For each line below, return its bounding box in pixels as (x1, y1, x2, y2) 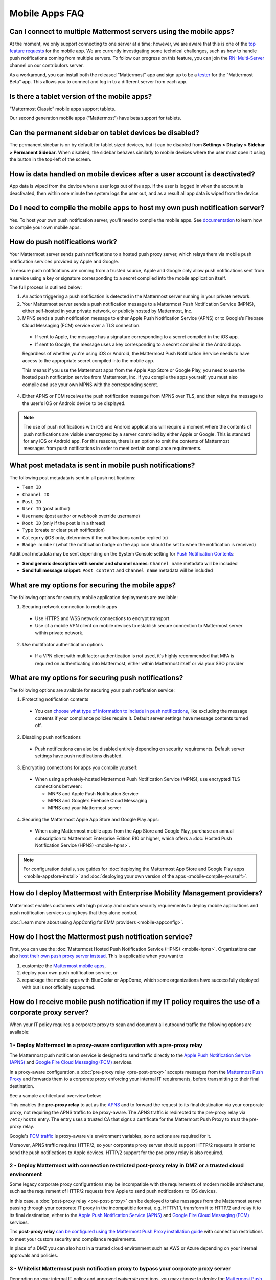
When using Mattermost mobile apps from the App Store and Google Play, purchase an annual (35, 828, 234, 834)
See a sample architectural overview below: (9, 1092, 102, 1098)
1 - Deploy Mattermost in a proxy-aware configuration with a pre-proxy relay (9, 1041, 203, 1049)
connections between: (35, 783, 82, 790)
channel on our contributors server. (9, 62, 84, 69)
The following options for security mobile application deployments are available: (9, 594, 178, 600)
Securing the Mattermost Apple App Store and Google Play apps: (22, 817, 159, 823)
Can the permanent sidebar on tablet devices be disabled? (9, 129, 199, 137)
